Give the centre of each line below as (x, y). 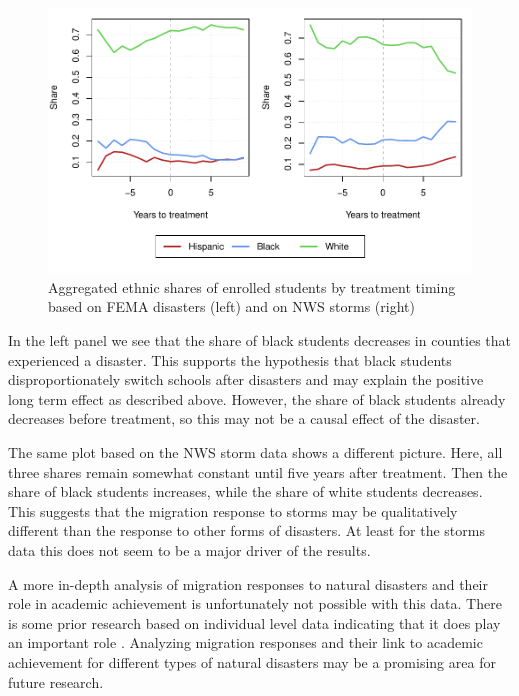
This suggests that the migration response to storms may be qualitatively (233, 510)
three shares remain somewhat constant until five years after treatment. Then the (258, 471)
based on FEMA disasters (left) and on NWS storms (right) (231, 306)
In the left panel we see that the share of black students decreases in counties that (259, 340)
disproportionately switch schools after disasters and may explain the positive (246, 379)
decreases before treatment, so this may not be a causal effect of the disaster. (244, 418)
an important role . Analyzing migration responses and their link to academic (245, 642)
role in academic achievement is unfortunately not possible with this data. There (255, 603)
